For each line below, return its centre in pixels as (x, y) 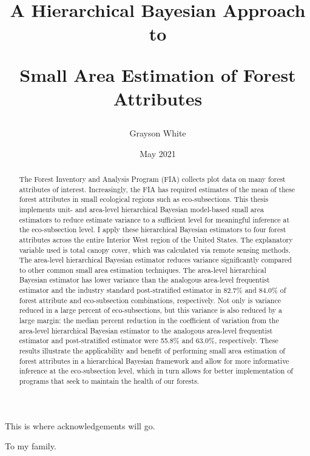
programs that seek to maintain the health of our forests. (109, 381)
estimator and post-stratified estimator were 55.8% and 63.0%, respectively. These (149, 340)
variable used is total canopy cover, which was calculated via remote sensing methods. (155, 250)
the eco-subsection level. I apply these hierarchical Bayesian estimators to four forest (153, 230)
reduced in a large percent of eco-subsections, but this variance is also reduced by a (151, 310)
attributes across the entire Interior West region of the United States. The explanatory (156, 239)
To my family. (31, 446)
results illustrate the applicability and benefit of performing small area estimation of (152, 351)
